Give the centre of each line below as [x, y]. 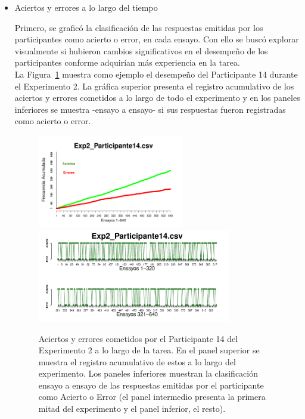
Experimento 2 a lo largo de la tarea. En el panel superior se [149, 350]
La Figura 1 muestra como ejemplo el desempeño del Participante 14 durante [156, 74]
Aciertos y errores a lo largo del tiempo [86, 7]
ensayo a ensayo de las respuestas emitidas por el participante [151, 385]
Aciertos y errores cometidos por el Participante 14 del [138, 338]
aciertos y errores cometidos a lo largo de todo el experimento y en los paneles [157, 98]
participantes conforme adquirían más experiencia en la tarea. [127, 62]
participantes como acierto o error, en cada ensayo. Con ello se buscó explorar [157, 39]
